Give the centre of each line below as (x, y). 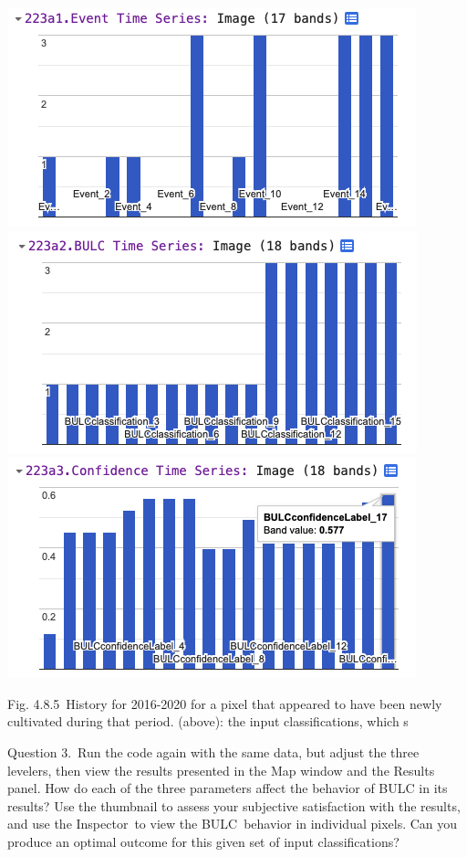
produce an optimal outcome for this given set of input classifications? (203, 841)
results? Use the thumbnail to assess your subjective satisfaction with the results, (234, 805)
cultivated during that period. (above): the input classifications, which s (208, 721)
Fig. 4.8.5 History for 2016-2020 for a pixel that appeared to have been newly (225, 703)
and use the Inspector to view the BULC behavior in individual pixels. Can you (233, 824)
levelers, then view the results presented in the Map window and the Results (221, 770)
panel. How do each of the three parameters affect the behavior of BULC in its (228, 788)
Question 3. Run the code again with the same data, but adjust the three (213, 751)
